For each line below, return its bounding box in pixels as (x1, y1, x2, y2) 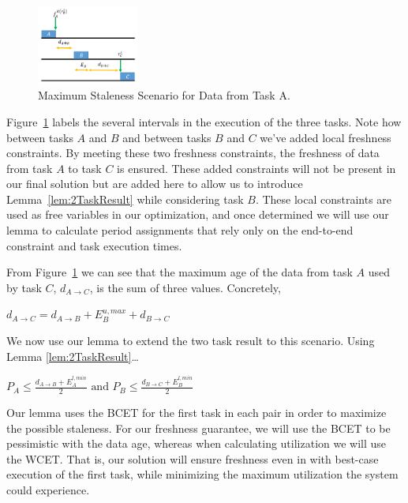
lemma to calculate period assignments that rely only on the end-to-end (6, 222, 354, 238)
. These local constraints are (255, 190, 392, 207)
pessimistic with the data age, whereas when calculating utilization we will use (6, 435, 387, 452)
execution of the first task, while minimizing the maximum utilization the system (6, 466, 399, 482)
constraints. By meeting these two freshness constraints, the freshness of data (6, 145, 380, 161)
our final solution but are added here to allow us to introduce (6, 175, 303, 192)
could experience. (6, 481, 90, 497)
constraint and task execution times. (6, 237, 182, 253)
